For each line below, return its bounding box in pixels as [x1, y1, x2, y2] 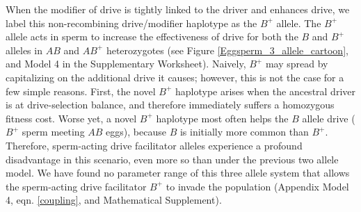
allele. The [276, 15, 321, 30]
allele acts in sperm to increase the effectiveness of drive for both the [6, 29, 298, 44]
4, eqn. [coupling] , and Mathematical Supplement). [6, 193, 222, 207]
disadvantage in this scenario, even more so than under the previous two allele [6, 152, 339, 166]
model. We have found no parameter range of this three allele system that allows [6, 165, 350, 180]
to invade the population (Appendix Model [166, 179, 349, 193]
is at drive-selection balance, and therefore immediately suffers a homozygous [6, 97, 335, 112]
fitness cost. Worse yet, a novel [6, 111, 137, 125]
